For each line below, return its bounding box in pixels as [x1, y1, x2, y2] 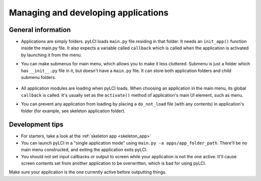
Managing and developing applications [9, 7, 169, 18]
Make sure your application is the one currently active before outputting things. [9, 169, 167, 175]
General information [9, 26, 71, 34]
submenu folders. [21, 75, 57, 80]
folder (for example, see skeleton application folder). [21, 108, 126, 114]
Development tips [9, 121, 64, 129]
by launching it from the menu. [21, 52, 82, 58]
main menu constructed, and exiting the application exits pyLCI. [21, 147, 147, 152]
